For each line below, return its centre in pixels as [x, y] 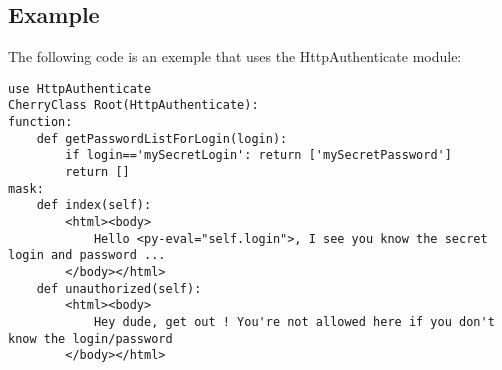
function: [40, 122]
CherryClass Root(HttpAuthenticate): [133, 105]
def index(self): [94, 205]
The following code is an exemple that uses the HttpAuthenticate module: [235, 56]
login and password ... [87, 255]
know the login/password [90, 338]
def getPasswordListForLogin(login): [162, 138]
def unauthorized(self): [119, 288]
